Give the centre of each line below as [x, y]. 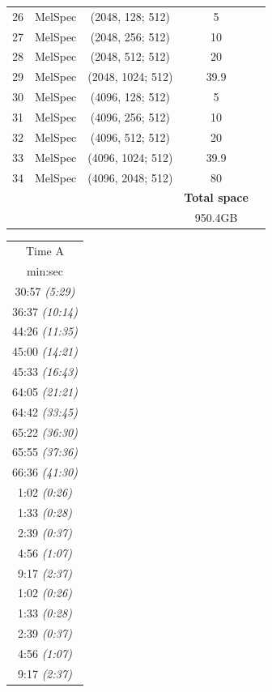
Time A [45, 251]
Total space [216, 197]
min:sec [45, 270]
